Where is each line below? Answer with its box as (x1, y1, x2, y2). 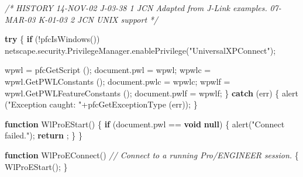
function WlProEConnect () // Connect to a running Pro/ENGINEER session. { (5, 148, 299, 161)
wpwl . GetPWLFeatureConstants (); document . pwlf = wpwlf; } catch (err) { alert (5, 86, 299, 99)
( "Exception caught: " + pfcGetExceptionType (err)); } (5, 98, 198, 110)
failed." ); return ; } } (5, 129, 82, 141)
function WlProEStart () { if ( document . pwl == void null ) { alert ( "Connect (5, 117, 285, 130)
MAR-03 (5, 13, 36, 25)
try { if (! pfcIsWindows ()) (5, 33, 100, 45)
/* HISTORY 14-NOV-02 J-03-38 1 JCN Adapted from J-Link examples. (5, 2, 267, 13)
